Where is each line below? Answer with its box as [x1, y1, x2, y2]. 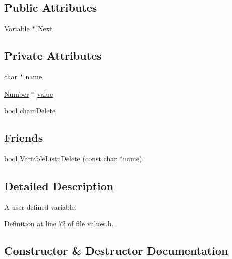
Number [4, 88, 29, 99]
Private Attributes [4, 48, 102, 63]
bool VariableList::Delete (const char [4, 153, 117, 163]
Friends [4, 130, 43, 145]
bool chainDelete [4, 105, 56, 116]
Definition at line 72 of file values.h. [4, 218, 114, 229]
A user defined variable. [4, 201, 77, 212]
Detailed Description [4, 178, 114, 193]
